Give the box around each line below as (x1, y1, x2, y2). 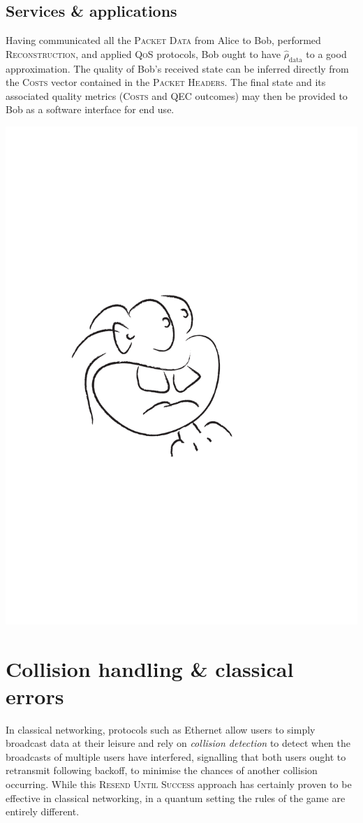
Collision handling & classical (6, 654, 294, 683)
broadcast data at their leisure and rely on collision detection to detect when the (6, 736, 350, 750)
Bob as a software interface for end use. (6, 102, 175, 117)
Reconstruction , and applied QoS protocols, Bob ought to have (6, 46, 281, 61)
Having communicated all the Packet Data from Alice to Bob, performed (6, 33, 321, 48)
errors (6, 681, 64, 710)
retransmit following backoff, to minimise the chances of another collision (6, 763, 318, 778)
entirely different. (6, 804, 80, 819)
